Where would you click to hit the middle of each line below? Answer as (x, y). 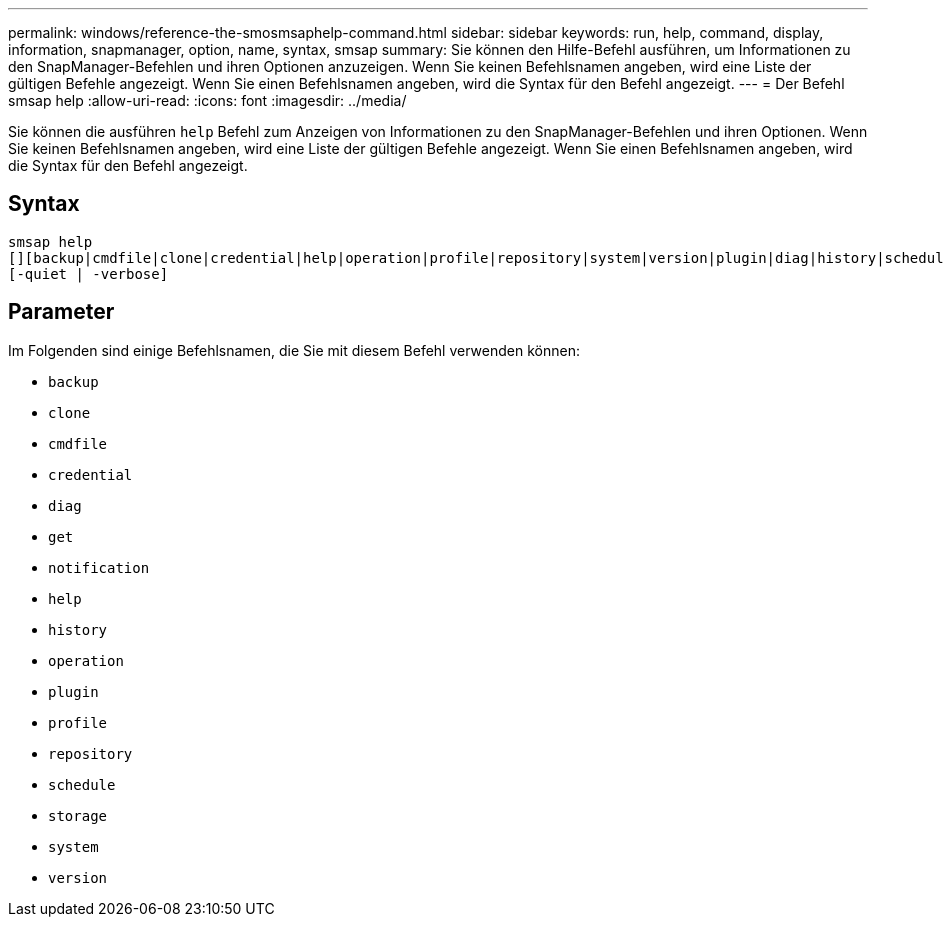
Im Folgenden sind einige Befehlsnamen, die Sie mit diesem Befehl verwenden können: (294, 350)
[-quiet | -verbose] (88, 273)
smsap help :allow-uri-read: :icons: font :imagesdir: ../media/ (207, 100)
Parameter (61, 312)
